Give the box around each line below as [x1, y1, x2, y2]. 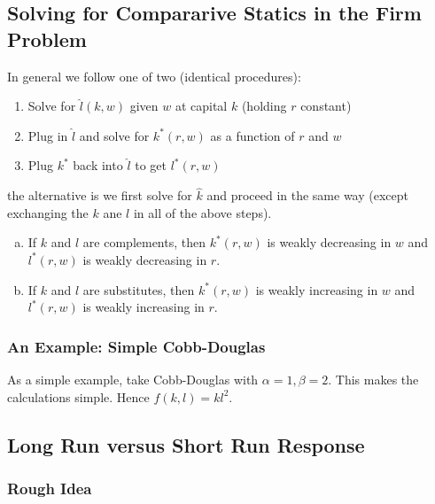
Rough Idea [7, 477, 92, 499]
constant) [300, 97, 352, 115]
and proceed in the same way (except [206, 186, 408, 205]
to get [135, 156, 167, 174]
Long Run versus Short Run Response [7, 430, 365, 458]
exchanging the [7, 203, 89, 221]
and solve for [79, 126, 150, 144]
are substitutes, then [82, 280, 195, 299]
